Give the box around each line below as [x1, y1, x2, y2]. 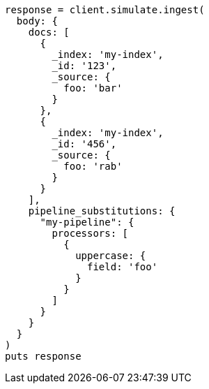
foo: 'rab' [63, 161, 123, 172]
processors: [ [52, 228, 129, 239]
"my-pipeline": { [40, 216, 134, 228]
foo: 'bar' [63, 82, 123, 94]
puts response [5, 351, 82, 362]
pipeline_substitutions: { [28, 205, 176, 216]
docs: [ [28, 27, 70, 38]
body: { [16, 15, 58, 27]
